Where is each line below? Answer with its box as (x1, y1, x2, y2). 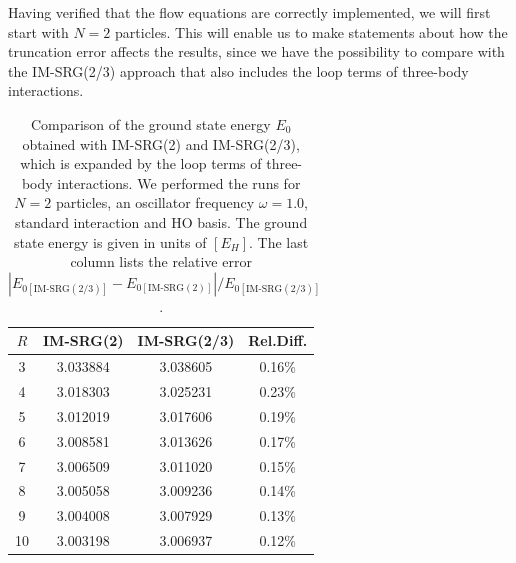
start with (8, 21, 69, 42)
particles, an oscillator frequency (55, 192, 255, 213)
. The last (249, 231, 309, 252)
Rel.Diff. (248, 330, 308, 351)
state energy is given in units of (14, 231, 207, 252)
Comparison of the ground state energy (30, 113, 271, 134)
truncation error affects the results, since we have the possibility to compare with (8, 41, 505, 62)
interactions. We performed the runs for (57, 172, 301, 193)
